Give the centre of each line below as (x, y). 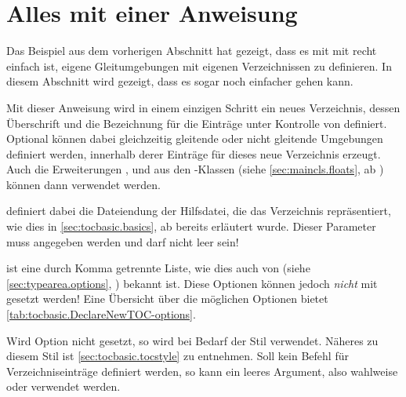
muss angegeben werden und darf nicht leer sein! (123, 241)
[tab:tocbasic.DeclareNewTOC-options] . (101, 314)
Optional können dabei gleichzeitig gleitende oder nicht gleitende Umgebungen (195, 138)
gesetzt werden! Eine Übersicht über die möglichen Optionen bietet (167, 299)
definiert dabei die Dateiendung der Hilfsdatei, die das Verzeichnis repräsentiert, (199, 211)
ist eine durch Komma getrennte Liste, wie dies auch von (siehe (158, 268)
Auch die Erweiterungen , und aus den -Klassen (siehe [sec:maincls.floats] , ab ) (195, 169)
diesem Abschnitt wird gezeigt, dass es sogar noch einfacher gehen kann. (180, 81)
